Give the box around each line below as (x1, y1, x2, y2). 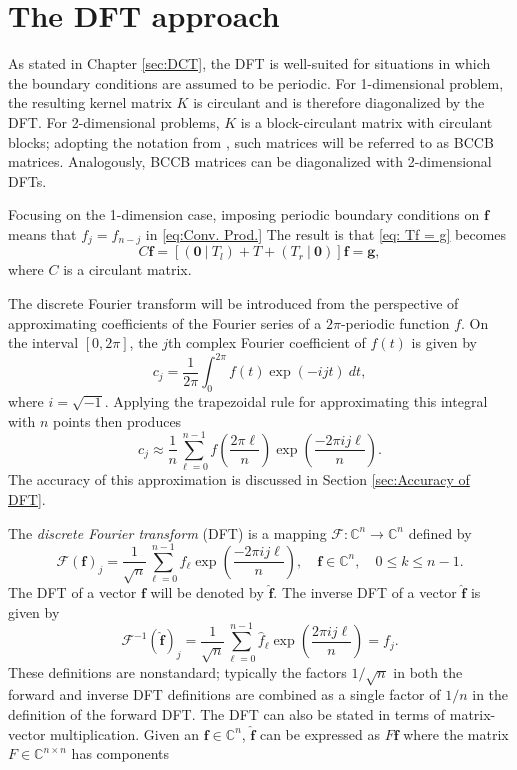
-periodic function (340, 312, 450, 333)
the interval (8, 332, 79, 353)
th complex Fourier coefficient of (168, 332, 366, 353)
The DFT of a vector (8, 582, 137, 603)
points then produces (52, 410, 182, 431)
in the (472, 684, 509, 705)
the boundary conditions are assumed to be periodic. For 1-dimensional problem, (8, 72, 504, 93)
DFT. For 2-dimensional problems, (8, 111, 220, 132)
